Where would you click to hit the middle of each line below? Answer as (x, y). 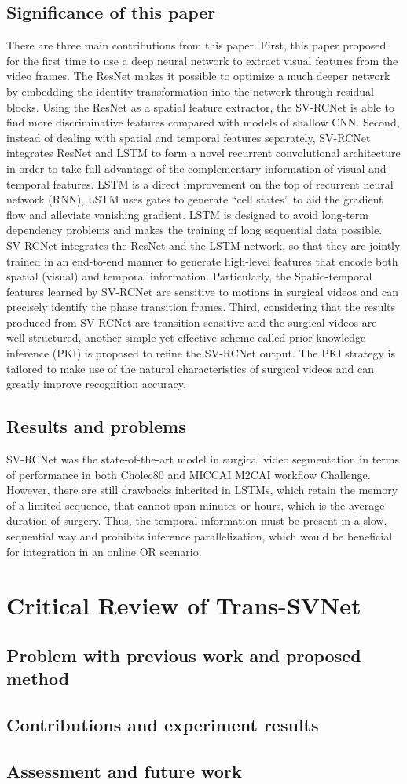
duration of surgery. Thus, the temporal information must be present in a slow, (197, 520)
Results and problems (96, 426)
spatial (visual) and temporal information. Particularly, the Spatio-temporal (189, 276)
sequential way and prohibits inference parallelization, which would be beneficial (200, 536)
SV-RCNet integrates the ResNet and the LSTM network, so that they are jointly (203, 245)
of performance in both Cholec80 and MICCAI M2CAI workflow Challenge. (189, 474)
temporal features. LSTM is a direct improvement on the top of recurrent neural (200, 183)
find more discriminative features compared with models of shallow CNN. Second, (203, 122)
